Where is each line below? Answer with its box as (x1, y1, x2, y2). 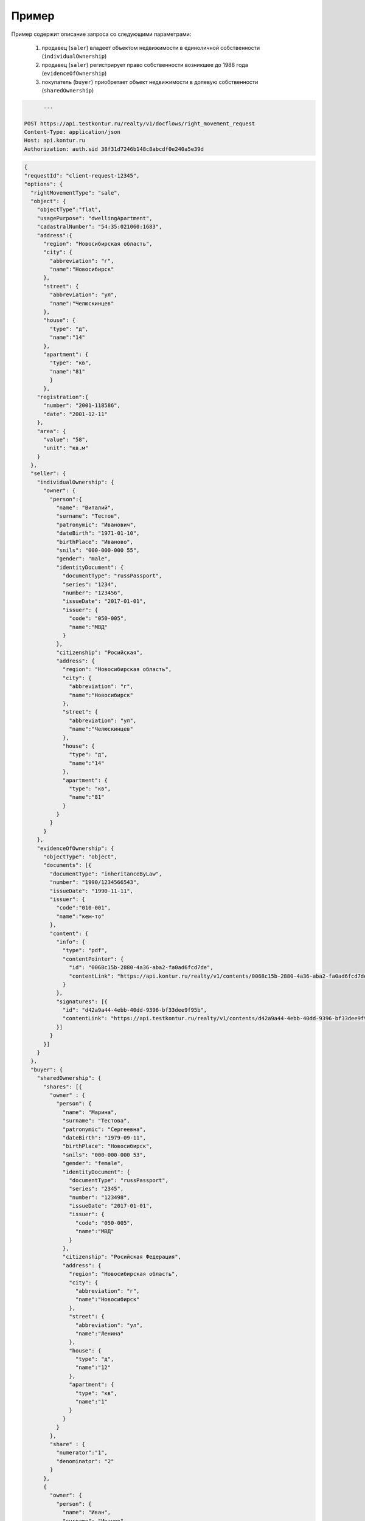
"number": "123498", (69, 1194, 130, 1201)
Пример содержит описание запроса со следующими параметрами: (11, 30, 192, 38)
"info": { (55, 938, 85, 945)
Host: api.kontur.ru (24, 137, 85, 144)
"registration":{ (36, 393, 89, 400)
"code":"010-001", (55, 904, 111, 911)
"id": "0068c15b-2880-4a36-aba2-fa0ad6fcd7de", (69, 964, 214, 971)
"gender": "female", (62, 1160, 124, 1167)
